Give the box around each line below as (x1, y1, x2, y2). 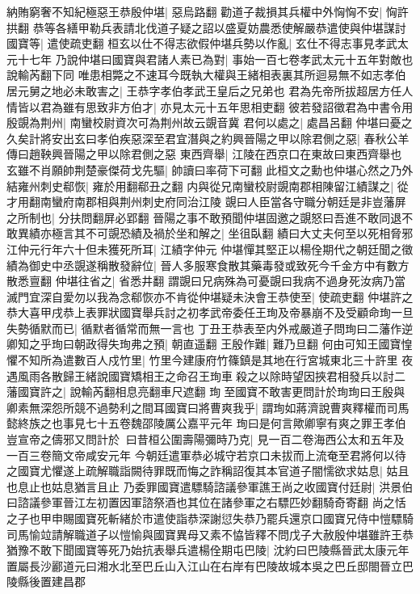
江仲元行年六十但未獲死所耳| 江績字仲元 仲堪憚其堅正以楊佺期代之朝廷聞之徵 (6, 240, 414, 257)
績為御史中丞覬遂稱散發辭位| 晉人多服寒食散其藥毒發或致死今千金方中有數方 (6, 256, 409, 273)
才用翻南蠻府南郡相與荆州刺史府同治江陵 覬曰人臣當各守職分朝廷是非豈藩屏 (6, 193, 406, 210)
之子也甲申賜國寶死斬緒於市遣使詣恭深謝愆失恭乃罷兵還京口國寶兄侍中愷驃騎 (6, 510, 414, 526)
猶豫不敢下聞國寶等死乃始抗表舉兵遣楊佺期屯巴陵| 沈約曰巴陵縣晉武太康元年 (6, 541, 409, 558)
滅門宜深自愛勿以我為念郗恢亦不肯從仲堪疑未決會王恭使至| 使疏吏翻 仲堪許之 (6, 288, 414, 305)
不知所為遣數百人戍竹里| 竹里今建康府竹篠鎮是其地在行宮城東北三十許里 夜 (17, 352, 414, 369)
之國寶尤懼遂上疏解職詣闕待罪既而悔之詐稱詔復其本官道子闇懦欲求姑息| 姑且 (6, 462, 409, 479)
